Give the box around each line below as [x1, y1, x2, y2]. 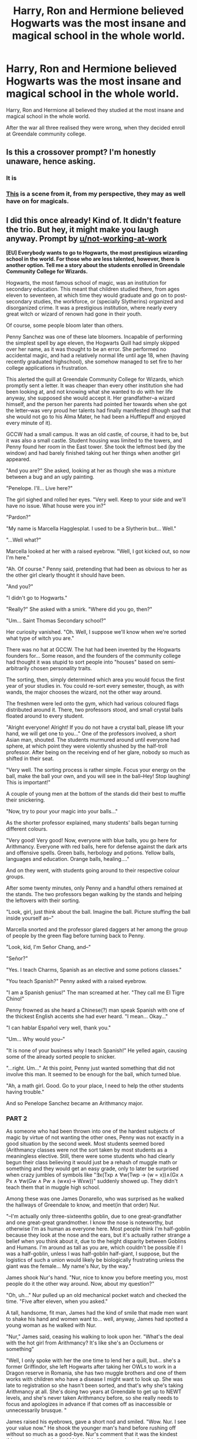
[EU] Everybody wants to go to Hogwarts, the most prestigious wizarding [6, 249, 188, 256]
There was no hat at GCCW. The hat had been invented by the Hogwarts [6, 646, 181, 653]
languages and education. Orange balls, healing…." [6, 855, 130, 862]
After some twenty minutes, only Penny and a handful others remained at [6, 884, 183, 891]
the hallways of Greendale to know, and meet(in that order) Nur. [6, 1201, 160, 1208]
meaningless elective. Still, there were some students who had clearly [6, 1153, 175, 1160]
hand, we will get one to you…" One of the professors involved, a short [6, 729, 176, 737]
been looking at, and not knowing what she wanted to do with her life [6, 388, 173, 395]
